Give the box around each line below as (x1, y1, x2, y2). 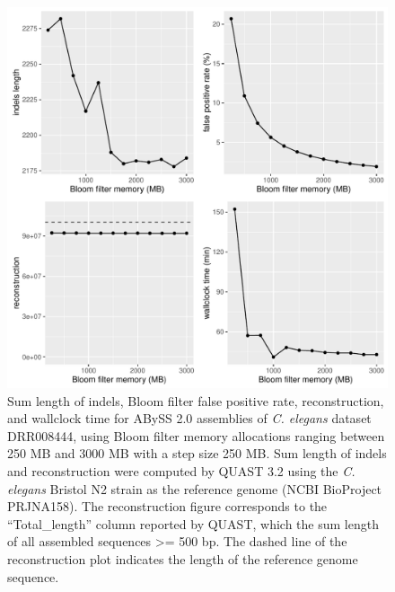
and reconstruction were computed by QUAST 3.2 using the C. (7, 461, 355, 480)
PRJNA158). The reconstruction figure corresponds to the (7, 497, 328, 516)
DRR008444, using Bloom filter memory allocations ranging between (7, 426, 385, 445)
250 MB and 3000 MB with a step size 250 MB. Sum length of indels (7, 444, 387, 463)
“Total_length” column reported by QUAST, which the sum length (7, 514, 379, 533)
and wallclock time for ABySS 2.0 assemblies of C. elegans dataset (7, 409, 372, 428)
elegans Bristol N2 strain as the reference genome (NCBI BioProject (7, 479, 382, 498)
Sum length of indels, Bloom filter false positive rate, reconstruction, (7, 391, 384, 410)
